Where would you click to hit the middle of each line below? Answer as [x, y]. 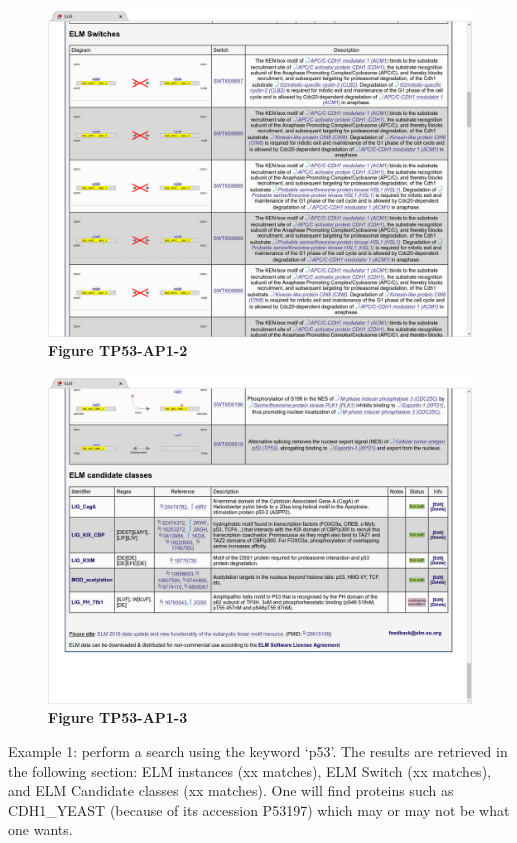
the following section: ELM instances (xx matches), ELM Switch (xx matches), [249, 770]
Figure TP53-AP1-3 [118, 717]
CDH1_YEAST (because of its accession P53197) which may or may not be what [259, 809]
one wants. [40, 829]
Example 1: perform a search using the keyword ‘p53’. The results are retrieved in [258, 750]
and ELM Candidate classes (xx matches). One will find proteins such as [231, 790]
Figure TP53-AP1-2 [118, 350]
